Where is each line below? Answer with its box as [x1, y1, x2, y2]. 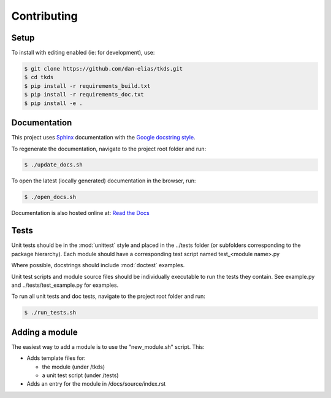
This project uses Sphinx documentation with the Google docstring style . [11, 134, 196, 141]
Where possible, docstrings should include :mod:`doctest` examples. [11, 262, 185, 269]
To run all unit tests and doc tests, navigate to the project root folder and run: [11, 292, 205, 300]
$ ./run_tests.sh [24, 309, 77, 316]
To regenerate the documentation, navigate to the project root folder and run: [11, 145, 207, 152]
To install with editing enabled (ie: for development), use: [11, 49, 155, 57]
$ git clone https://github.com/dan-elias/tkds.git [24, 65, 183, 72]
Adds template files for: [26, 354, 86, 362]
